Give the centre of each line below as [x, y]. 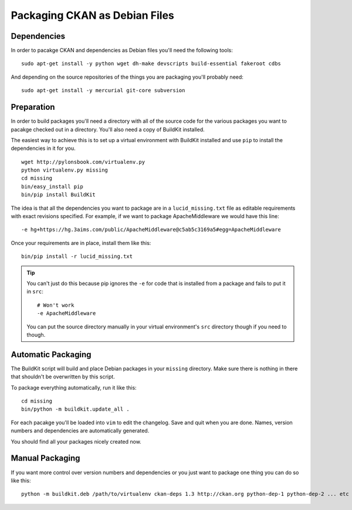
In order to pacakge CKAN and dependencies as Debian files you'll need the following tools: [122, 51]
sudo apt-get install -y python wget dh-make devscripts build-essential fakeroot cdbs [151, 64]
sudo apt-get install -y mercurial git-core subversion [103, 90]
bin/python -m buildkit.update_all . [76, 409]
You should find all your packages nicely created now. [76, 441]
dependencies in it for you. [43, 148]
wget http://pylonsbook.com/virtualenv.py [83, 162]
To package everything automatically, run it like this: [74, 387]
